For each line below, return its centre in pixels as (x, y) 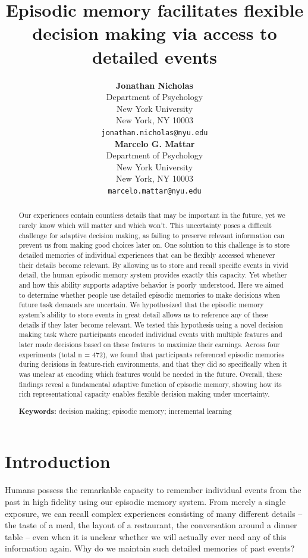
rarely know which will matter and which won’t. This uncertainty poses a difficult (145, 225)
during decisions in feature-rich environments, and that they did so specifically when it (153, 364)
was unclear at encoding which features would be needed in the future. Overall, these (150, 374)
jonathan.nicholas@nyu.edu (155, 133)
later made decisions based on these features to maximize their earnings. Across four (149, 344)
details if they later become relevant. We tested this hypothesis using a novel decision (151, 324)
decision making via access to (155, 33)
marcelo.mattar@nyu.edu (155, 191)
